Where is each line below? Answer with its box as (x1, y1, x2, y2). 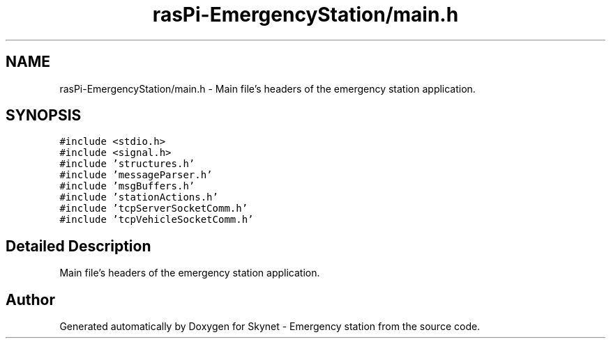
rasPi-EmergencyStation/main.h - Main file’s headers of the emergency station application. (59, 82, 476, 95)
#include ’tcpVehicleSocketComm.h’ (59, 214, 254, 226)
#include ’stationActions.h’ (59, 191, 218, 203)
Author (6, 290, 55, 308)
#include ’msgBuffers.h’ (59, 180, 195, 192)
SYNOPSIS (6, 107, 82, 125)
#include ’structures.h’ (59, 158, 195, 170)
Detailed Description (6, 237, 151, 255)
